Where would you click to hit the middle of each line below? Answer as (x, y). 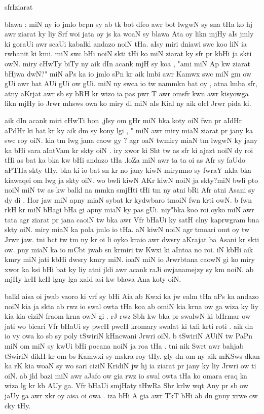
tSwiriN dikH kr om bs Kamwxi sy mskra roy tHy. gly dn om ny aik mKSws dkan (132, 355)
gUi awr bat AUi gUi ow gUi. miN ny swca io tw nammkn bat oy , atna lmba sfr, (131, 83)
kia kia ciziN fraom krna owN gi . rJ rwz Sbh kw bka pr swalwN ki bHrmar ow (128, 316)
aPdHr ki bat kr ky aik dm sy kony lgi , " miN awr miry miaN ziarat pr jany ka (129, 130)
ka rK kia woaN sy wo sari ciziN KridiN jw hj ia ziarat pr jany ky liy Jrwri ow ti (130, 366)
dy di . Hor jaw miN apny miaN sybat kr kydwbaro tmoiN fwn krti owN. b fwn (128, 199)
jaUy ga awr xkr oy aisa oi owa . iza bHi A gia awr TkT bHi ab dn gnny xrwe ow (131, 395)
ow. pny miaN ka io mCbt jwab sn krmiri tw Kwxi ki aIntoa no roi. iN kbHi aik (129, 249)
